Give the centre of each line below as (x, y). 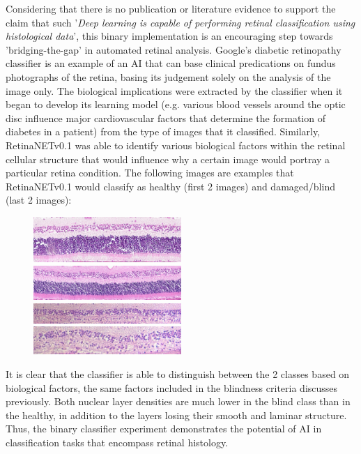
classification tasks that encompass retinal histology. (117, 442)
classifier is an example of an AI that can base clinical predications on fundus (171, 63)
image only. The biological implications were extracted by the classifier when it (174, 90)
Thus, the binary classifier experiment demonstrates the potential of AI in (164, 429)
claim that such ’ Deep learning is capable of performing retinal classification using (180, 22)
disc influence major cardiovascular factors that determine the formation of (166, 118)
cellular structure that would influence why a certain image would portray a (168, 159)
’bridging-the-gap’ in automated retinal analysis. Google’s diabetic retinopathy (174, 49)
